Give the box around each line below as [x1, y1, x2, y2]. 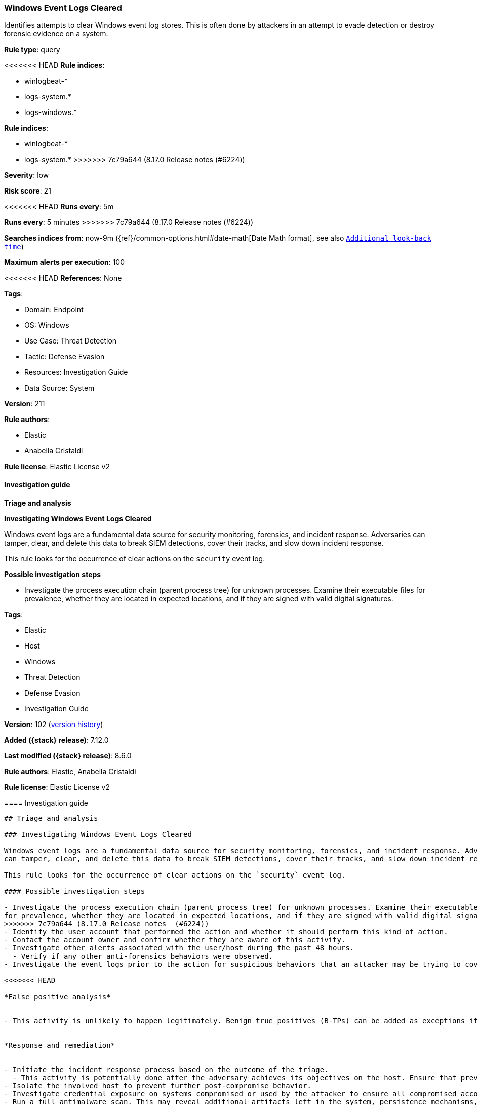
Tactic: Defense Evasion [24, 352, 105, 361]
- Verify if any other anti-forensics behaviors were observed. [12, 951, 273, 960]
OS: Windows [24, 321, 69, 330]
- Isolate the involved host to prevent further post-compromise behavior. [4, 1081, 311, 1090]
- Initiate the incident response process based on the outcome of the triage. [4, 1065, 329, 1074]
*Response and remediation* [4, 1041, 115, 1049]
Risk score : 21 [4, 186, 51, 196]
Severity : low [4, 171, 49, 180]
